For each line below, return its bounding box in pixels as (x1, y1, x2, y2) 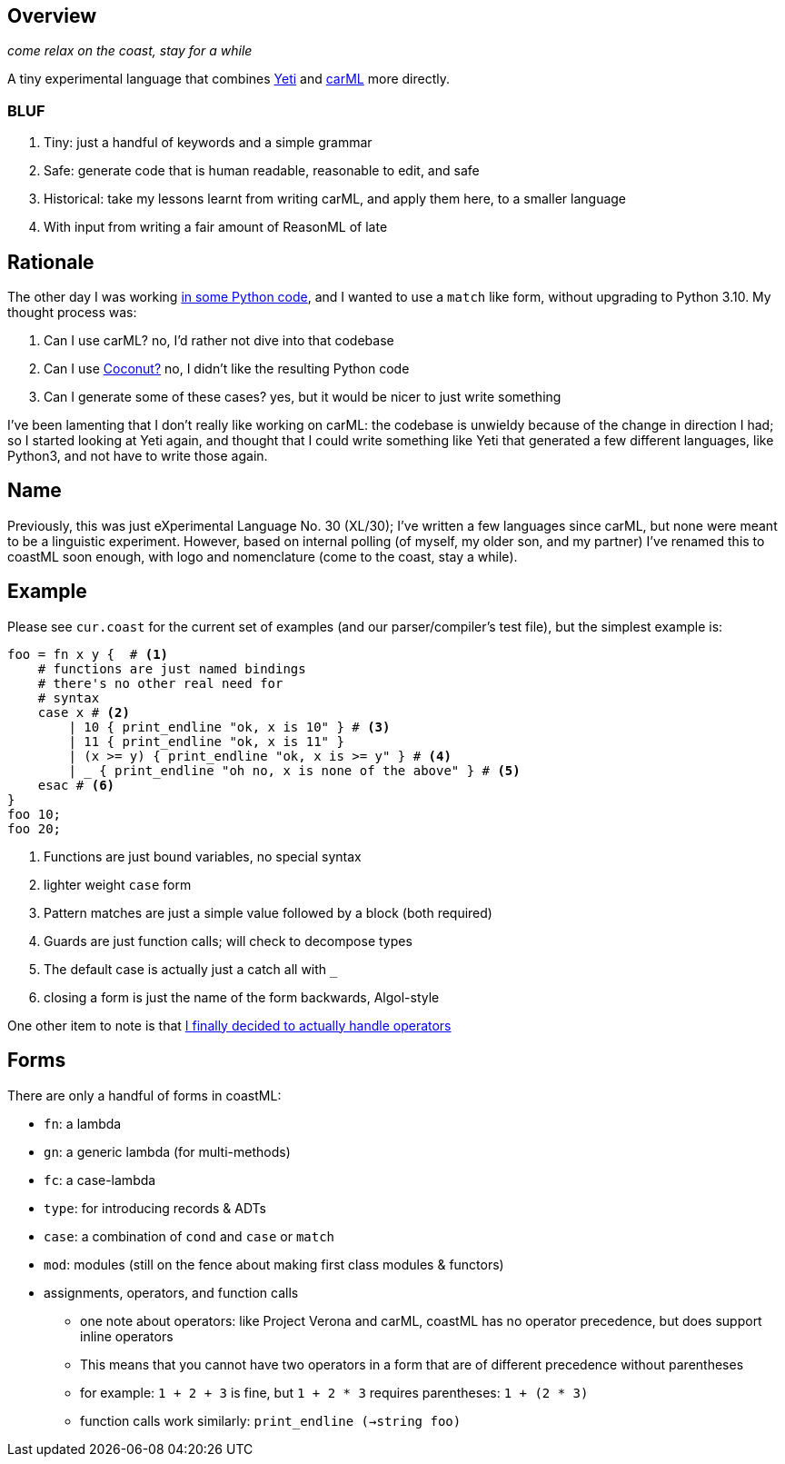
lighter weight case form (44, 876, 192, 892)
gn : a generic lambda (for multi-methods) (44, 1143, 291, 1160)
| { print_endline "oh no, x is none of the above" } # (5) (68, 762, 521, 778)
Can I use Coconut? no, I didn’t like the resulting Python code (44, 361, 410, 377)
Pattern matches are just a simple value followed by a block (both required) (44, 904, 492, 921)
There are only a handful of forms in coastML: (7, 1087, 282, 1103)
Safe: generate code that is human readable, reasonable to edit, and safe (44, 163, 480, 179)
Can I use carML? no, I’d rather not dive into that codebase (44, 333, 394, 349)
